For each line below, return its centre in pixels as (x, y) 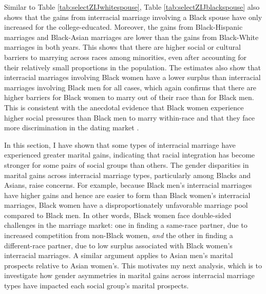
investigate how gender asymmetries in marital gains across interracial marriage (129, 275)
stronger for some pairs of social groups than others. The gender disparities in (127, 164)
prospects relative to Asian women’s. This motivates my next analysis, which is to (133, 265)
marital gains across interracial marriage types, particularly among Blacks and (128, 175)
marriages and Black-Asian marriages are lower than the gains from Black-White (131, 37)
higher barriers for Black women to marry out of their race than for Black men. (129, 97)
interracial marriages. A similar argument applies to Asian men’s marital (119, 255)
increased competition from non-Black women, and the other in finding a (119, 235)
